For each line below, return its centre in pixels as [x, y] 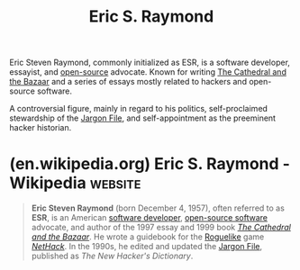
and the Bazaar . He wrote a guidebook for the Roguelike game [148, 237]
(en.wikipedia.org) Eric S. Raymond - [150, 164]
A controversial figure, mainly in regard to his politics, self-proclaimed [139, 109]
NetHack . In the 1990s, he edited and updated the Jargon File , [147, 247]
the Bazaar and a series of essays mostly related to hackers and [128, 82]
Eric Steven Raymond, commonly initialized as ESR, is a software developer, [150, 63]
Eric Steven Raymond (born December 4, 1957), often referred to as [158, 208]
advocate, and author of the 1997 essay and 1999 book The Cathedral [161, 228]
